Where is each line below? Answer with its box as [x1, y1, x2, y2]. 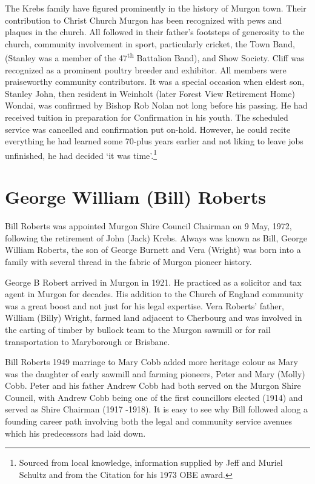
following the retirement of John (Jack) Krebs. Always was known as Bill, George [5, 231, 307, 244]
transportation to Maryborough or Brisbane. [5, 335, 170, 348]
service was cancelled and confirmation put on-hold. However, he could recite [5, 123, 291, 135]
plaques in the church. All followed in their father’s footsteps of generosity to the [5, 25, 305, 38]
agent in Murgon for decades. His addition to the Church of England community [5, 287, 303, 300]
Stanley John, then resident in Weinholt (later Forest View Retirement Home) [5, 87, 295, 99]
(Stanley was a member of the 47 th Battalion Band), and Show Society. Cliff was [5, 50, 305, 64]
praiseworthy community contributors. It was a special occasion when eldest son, [5, 75, 305, 88]
